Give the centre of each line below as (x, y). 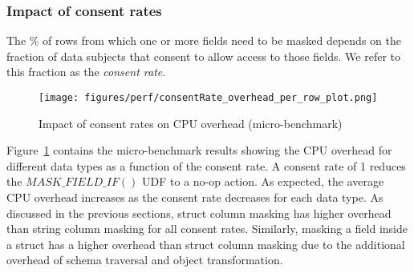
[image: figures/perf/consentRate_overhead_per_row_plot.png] (208, 98)
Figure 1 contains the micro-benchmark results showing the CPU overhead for (199, 150)
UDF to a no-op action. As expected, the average (263, 181)
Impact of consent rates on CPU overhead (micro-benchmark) (191, 123)
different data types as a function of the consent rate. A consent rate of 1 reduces (206, 165)
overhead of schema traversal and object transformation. (145, 260)
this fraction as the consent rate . (86, 72)
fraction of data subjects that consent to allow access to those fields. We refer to (203, 56)
